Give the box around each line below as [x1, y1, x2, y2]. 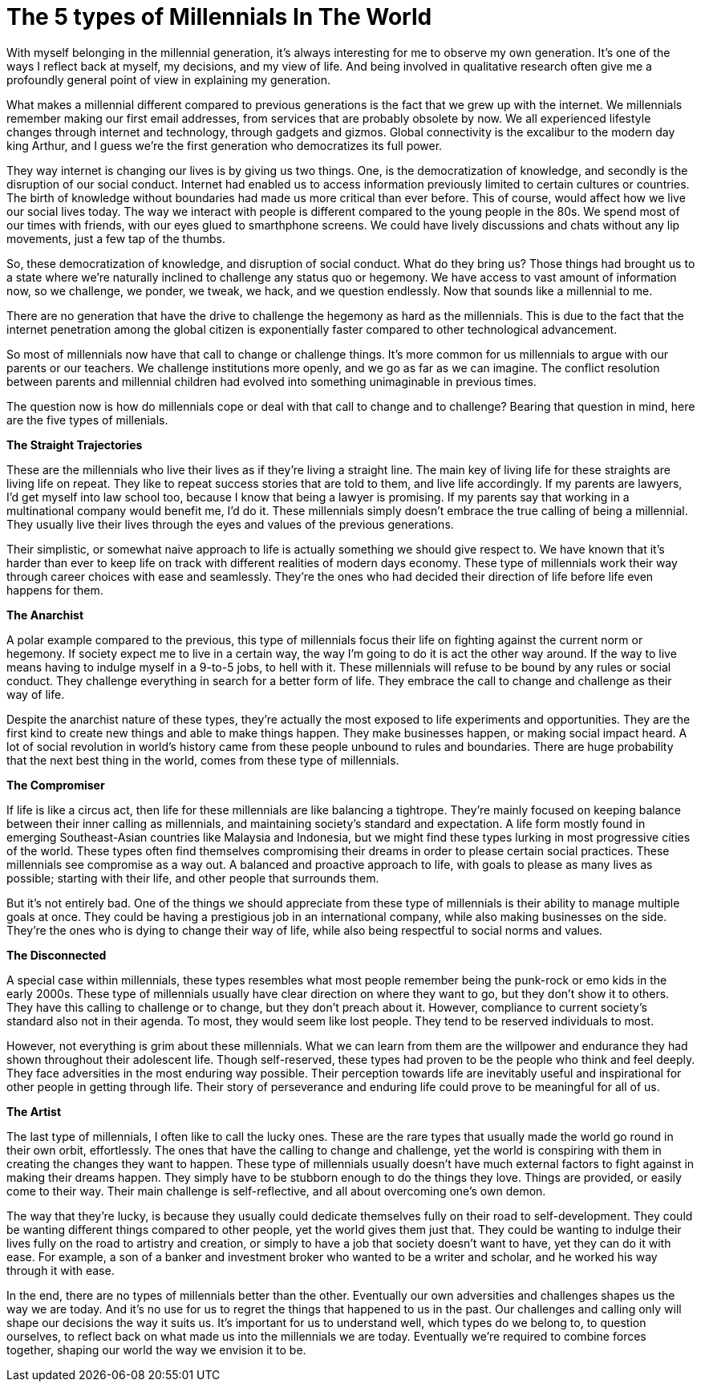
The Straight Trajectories [6, 437, 143, 452]
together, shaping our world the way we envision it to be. [6, 1342, 306, 1357]
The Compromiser [6, 777, 105, 792]
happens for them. [6, 582, 103, 597]
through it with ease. [6, 1263, 115, 1277]
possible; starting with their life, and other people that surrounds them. [6, 871, 379, 885]
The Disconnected [6, 948, 107, 962]
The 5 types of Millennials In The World [6, 3, 432, 30]
